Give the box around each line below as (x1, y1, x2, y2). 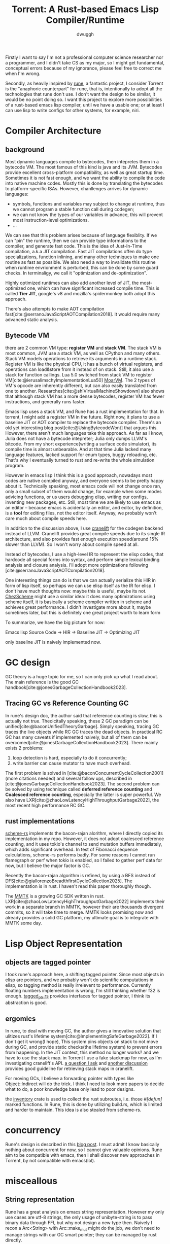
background (5, 145, 45, 154)
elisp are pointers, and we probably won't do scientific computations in (5, 977, 154, 983)
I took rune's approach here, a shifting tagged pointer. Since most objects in (5, 972, 164, 978)
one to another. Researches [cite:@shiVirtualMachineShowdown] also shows (5, 388, 165, 394)
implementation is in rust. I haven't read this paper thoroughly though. (5, 883, 151, 889)
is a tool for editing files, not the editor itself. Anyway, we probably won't (5, 510, 157, 516)
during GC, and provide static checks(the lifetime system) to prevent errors (5, 1044, 162, 1050)
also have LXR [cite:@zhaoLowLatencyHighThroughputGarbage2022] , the (5, 797, 159, 803)
